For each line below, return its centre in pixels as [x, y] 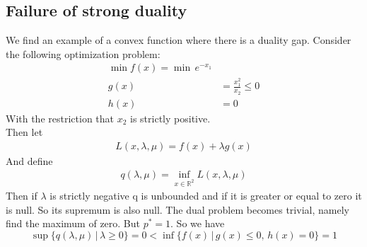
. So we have [198, 223]
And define [29, 160]
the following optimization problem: [83, 53]
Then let [24, 132]
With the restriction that [60, 118]
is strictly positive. [170, 118]
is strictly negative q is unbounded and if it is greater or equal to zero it [206, 196]
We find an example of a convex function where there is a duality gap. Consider [179, 40]
